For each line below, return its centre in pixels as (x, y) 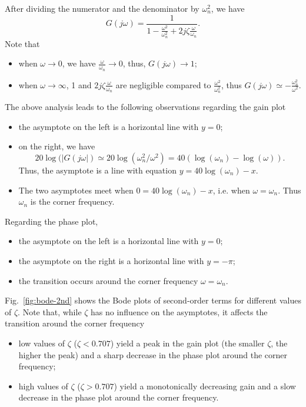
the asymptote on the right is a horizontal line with (111, 261)
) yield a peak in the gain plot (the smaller (187, 343)
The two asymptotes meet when (76, 190)
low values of (42, 343)
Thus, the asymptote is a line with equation (97, 170)
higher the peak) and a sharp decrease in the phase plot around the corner (153, 354)
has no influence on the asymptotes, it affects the (179, 311)
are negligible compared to (163, 84)
